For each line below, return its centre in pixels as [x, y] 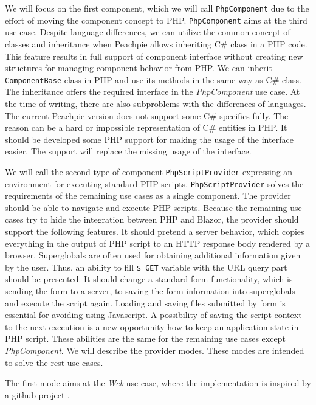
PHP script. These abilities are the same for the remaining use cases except [145, 338]
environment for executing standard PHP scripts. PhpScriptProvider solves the [154, 183]
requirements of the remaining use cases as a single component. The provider [148, 196]
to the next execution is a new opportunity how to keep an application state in [152, 326]
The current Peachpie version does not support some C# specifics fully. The [147, 115]
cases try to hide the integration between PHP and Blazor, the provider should [152, 219]
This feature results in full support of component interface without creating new [154, 56]
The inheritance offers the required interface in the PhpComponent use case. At [153, 92]
